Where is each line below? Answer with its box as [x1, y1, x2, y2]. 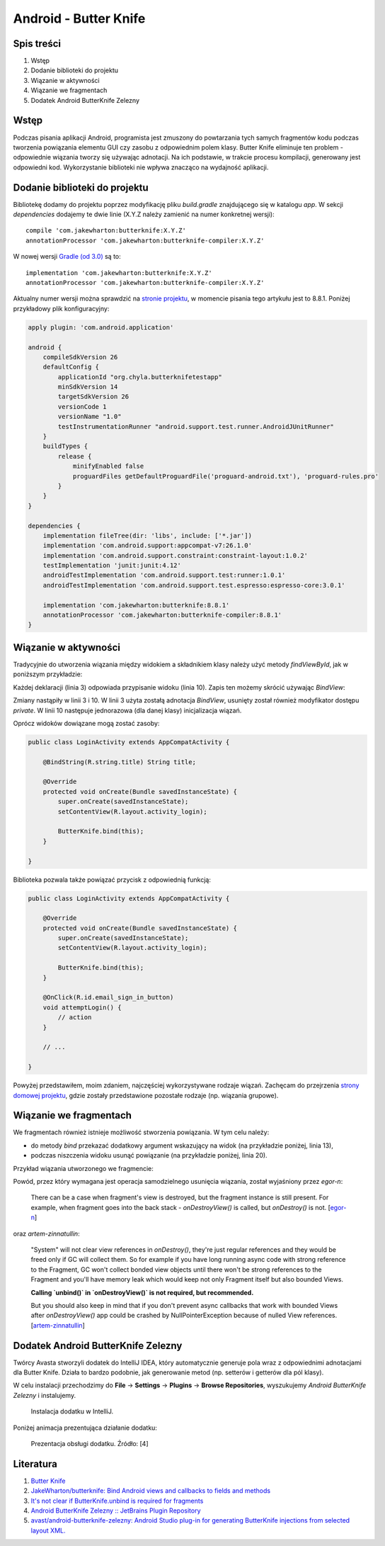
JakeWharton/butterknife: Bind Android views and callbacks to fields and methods [30, 1486, 271, 1495]
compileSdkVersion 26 [42, 353, 118, 361]
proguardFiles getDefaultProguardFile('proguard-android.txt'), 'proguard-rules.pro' [72, 472, 379, 480]
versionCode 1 [57, 403, 107, 410]
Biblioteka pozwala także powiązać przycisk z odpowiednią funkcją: [13, 875, 212, 884]
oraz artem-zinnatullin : [13, 1229, 81, 1238]
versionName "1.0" [57, 413, 122, 421]
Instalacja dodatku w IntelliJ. [30, 1407, 114, 1416]
